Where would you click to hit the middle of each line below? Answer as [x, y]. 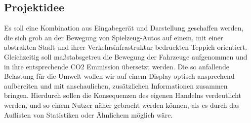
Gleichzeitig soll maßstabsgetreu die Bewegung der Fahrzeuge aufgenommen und [126, 56]
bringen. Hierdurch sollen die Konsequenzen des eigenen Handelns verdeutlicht [123, 95]
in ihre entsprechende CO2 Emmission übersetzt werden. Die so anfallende [117, 66]
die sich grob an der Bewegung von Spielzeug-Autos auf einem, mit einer [114, 37]
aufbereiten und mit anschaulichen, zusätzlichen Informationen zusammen [116, 85]
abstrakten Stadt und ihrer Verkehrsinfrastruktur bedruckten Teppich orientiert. [125, 47]
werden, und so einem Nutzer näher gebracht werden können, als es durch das [122, 105]
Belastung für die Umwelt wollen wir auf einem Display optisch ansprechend [119, 76]
